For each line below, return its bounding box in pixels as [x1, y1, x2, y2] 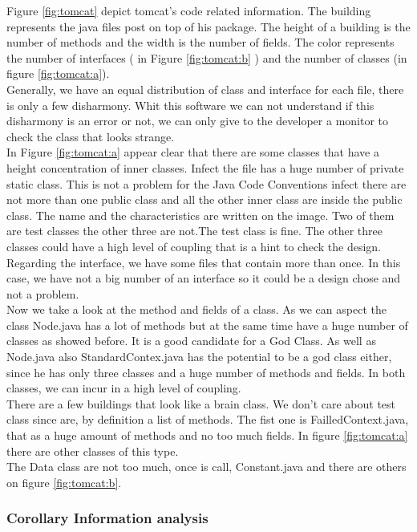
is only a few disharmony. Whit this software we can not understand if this [6, 96, 374, 113]
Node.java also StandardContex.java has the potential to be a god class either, [6, 348, 392, 365]
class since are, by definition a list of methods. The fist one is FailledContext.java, [6, 411, 409, 428]
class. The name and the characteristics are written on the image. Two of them [6, 206, 395, 223]
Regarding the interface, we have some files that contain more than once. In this [6, 254, 401, 270]
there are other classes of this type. [6, 442, 179, 459]
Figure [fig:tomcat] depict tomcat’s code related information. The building [6, 2, 371, 18]
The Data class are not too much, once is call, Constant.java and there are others [6, 458, 407, 475]
